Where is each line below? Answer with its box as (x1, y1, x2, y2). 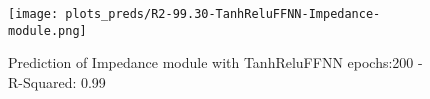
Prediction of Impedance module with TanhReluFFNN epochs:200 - (8, 52, 423, 73)
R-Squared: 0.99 (8, 71, 106, 92)
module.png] (8, 23, 87, 38)
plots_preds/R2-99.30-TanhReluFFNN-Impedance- (65, 7, 381, 21)
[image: (8, 7, 59, 21)
